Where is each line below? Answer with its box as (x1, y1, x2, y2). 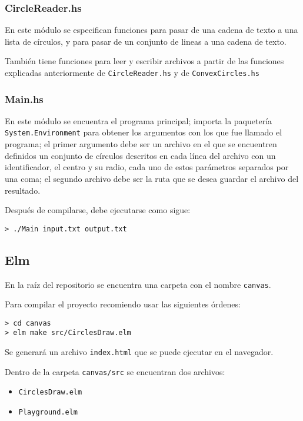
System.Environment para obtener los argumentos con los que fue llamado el (5, 126, 282, 138)
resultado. (5, 184, 41, 196)
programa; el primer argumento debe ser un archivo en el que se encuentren (5, 138, 277, 150)
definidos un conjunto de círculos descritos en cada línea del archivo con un (5, 149, 276, 161)
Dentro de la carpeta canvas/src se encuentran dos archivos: (5, 365, 225, 377)
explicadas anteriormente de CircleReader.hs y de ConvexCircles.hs (5, 67, 259, 78)
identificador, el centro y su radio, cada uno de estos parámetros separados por (5, 161, 289, 173)
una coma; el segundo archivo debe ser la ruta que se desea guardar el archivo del (5, 172, 299, 184)
